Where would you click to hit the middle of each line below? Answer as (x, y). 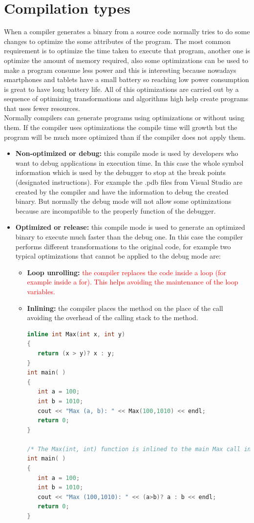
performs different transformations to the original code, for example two (123, 246)
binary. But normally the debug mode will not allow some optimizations (123, 201)
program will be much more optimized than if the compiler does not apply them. (125, 137)
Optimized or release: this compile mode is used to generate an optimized (130, 227)
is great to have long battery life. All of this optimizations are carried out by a (121, 89)
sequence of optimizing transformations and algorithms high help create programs (126, 98)
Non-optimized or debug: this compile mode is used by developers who (127, 153)
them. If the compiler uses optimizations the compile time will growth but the (121, 127)
